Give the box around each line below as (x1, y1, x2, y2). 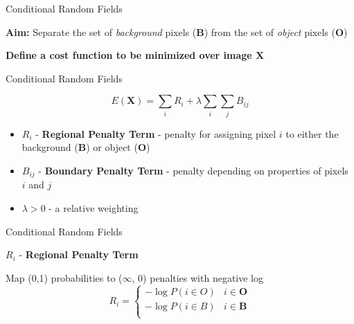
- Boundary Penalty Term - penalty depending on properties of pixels (38, 163, 348, 177)
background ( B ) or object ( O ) (21, 140, 150, 154)
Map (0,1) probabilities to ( (6, 270, 123, 285)
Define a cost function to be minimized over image (6, 48, 252, 62)
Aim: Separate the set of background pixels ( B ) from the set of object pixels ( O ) (6, 24, 348, 39)
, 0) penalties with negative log (132, 270, 264, 285)
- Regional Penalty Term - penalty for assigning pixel (35, 126, 276, 141)
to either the (285, 126, 339, 141)
